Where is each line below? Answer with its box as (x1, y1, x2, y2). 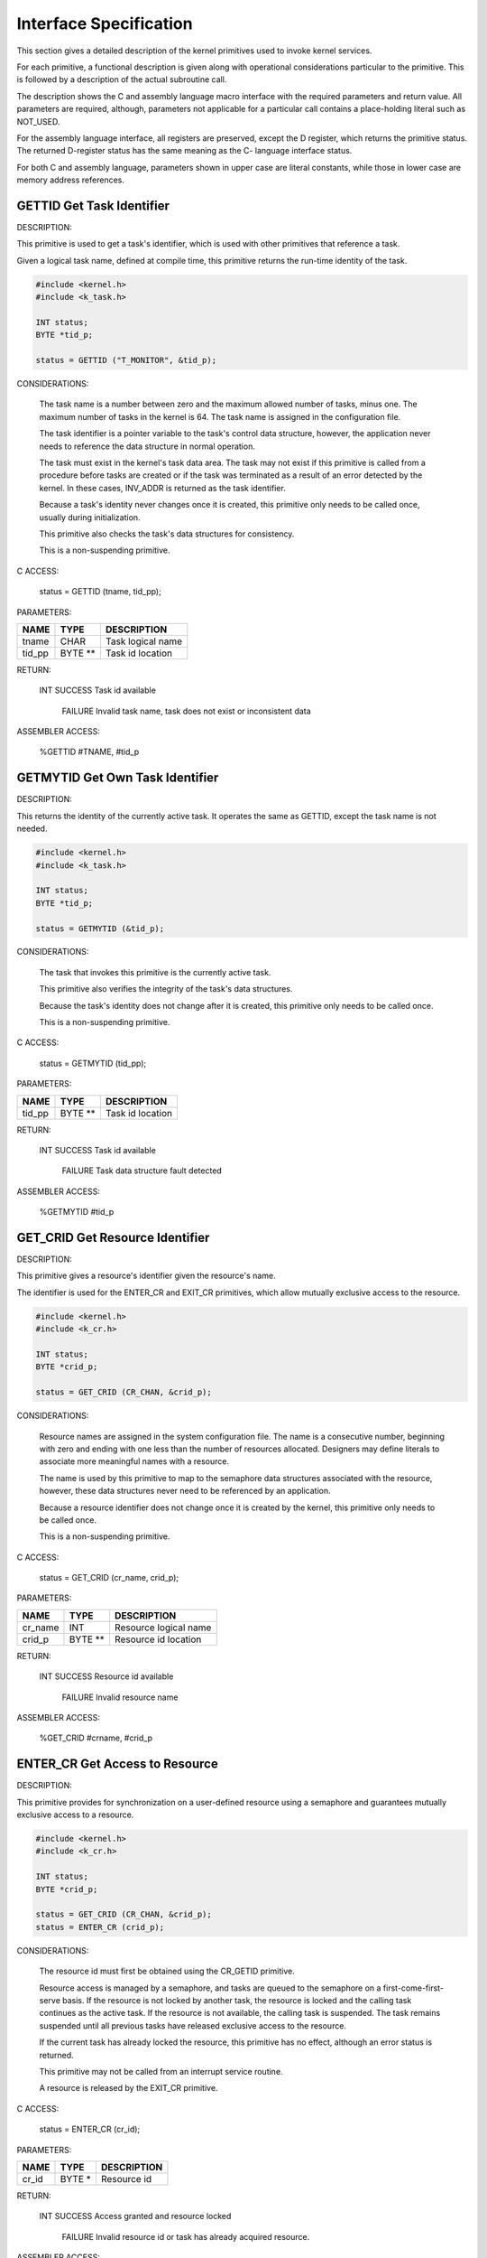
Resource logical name (114, 1621, 212, 1634)
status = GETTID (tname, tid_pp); (39, 586, 161, 597)
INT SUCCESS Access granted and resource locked (39, 2211, 232, 2222)
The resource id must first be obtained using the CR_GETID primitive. (39, 1965, 295, 1977)
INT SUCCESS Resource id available (39, 1671, 174, 1682)
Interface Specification (16, 14, 193, 33)
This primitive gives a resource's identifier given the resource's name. (16, 1270, 276, 1282)
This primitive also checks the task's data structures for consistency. (39, 528, 295, 539)
